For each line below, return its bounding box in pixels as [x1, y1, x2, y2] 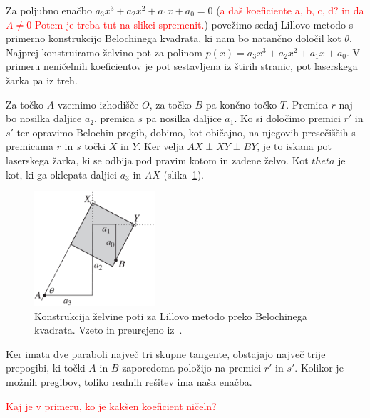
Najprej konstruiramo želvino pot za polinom [6, 44, 202, 59]
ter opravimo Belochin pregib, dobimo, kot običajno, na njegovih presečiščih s [16, 124, 356, 139]
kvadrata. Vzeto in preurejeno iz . [34, 322, 183, 337]
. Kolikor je [294, 360, 344, 375]
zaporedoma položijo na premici [122, 360, 262, 375]
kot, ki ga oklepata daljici [6, 166, 117, 181]
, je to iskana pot [257, 139, 332, 154]
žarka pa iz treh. [6, 72, 78, 87]
